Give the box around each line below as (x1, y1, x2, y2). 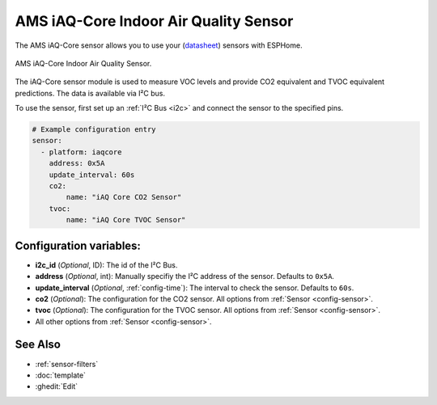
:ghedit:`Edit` (35, 382, 78, 391)
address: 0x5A (49, 158, 105, 168)
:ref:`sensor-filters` (35, 359, 99, 369)
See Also (15, 338, 61, 352)
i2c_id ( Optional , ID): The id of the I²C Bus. (35, 259, 178, 270)
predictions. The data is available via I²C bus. (15, 88, 166, 98)
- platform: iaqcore (40, 147, 122, 157)
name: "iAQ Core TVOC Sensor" (66, 215, 186, 225)
